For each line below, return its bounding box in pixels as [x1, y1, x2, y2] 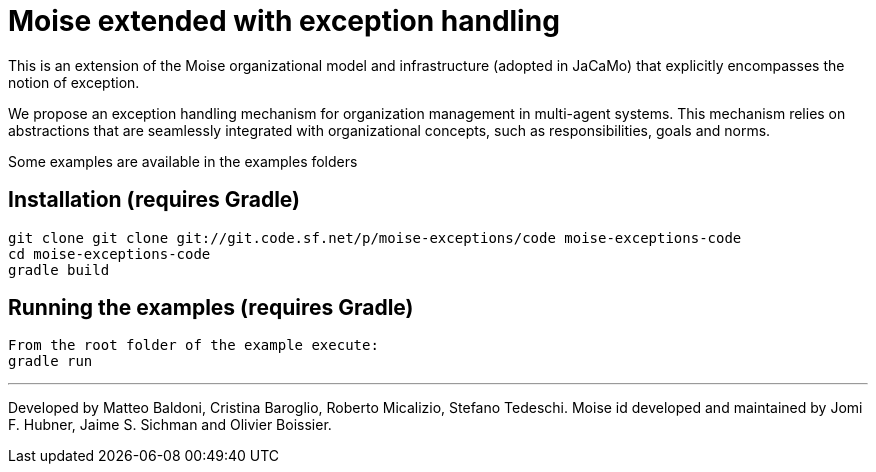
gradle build [8, 261, 110, 278]
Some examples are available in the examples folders [8, 152, 358, 170]
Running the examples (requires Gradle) [8, 295, 414, 321]
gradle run [8, 353, 93, 370]
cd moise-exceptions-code [8, 245, 211, 262]
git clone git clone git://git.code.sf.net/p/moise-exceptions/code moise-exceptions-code [8, 229, 742, 246]
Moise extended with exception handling [8, 4, 560, 38]
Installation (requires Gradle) [8, 187, 301, 213]
